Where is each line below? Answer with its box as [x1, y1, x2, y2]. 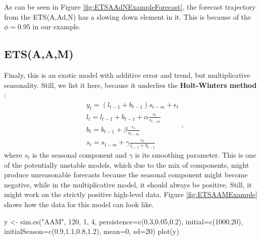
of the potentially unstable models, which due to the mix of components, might [4, 159, 249, 170]
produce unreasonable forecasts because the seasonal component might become [4, 169, 248, 180]
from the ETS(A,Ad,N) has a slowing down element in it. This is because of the [4, 11, 251, 22]
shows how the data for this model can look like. [4, 199, 154, 209]
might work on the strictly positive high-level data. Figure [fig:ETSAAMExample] [4, 189, 257, 200]
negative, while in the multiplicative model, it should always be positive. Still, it [4, 179, 252, 189]
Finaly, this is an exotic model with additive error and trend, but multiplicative [4, 69, 250, 80]
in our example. [32, 21, 81, 32]
